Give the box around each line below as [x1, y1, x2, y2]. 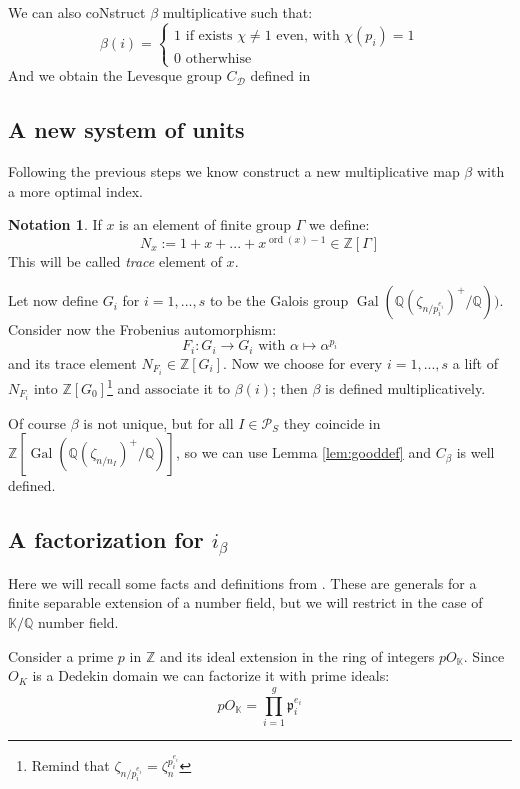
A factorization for [8, 524, 204, 555]
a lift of [452, 352, 498, 373]
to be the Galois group [209, 290, 349, 311]
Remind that [31, 755, 110, 776]
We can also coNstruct [8, 2, 146, 22]
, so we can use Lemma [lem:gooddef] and [175, 442, 431, 463]
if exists [185, 28, 233, 43]
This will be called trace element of [8, 250, 222, 271]
